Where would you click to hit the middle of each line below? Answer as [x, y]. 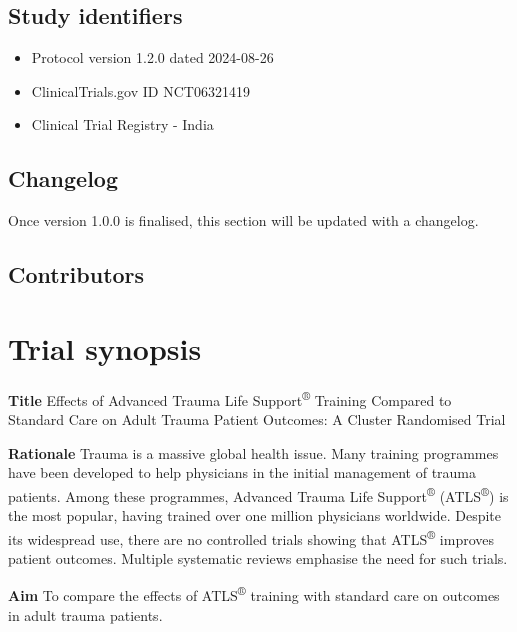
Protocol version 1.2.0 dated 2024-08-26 [152, 57]
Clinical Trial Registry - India [122, 124]
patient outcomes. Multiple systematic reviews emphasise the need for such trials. [258, 557]
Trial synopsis [105, 347]
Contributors [76, 274]
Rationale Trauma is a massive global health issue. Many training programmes [253, 452]
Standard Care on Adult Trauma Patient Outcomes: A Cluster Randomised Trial [257, 418]
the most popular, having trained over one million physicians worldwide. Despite [255, 514]
